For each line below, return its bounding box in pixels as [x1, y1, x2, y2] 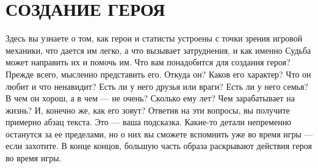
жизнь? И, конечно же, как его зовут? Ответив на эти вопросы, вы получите [5, 103, 290, 116]
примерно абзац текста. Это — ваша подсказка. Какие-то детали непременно [5, 115, 292, 128]
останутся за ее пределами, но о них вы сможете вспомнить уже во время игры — [5, 127, 313, 140]
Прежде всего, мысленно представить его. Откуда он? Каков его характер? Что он [5, 67, 311, 80]
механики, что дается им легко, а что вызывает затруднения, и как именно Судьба [5, 43, 311, 56]
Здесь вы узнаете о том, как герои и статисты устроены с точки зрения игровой [5, 32, 303, 45]
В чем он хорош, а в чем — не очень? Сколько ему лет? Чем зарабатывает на [5, 92, 295, 104]
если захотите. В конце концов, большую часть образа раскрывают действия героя [5, 139, 312, 152]
